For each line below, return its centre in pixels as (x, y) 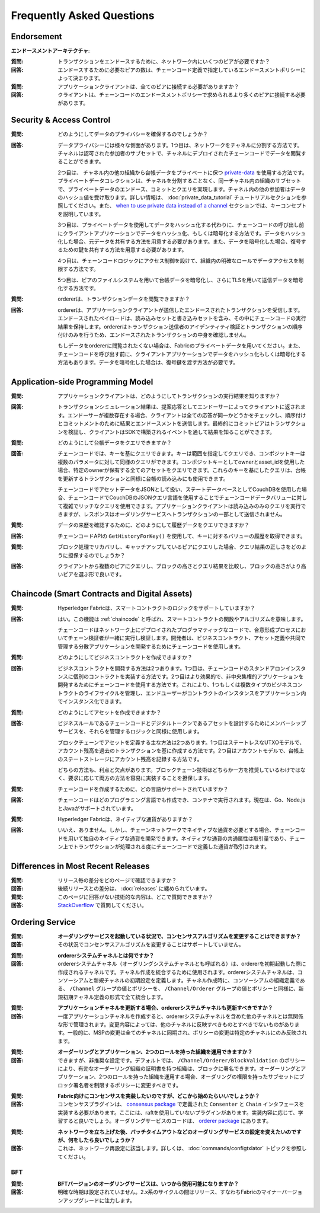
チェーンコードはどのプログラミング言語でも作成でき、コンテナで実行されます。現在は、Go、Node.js (182, 800)
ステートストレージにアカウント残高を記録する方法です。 (132, 759)
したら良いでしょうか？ (107, 1140)
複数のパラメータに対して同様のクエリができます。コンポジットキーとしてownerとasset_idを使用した (181, 462)
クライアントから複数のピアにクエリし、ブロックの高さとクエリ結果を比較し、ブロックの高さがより (180, 566)
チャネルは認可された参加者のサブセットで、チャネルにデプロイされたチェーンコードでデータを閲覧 (180, 154)
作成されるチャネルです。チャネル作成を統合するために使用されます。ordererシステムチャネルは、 (177, 972)
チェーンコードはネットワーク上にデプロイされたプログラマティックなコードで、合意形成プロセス (177, 630)
